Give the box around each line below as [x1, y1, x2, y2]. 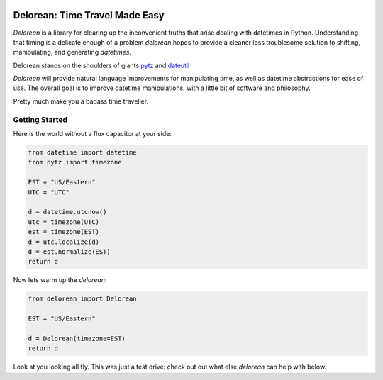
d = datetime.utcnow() [28, 208, 107, 216]
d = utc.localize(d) [28, 238, 99, 246]
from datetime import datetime [28, 148, 138, 156]
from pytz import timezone [28, 158, 122, 167]
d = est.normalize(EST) [28, 247, 111, 255]
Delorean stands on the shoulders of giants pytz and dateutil [13, 61, 190, 69]
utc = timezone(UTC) [28, 218, 99, 226]
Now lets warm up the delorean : [13, 276, 107, 284]
